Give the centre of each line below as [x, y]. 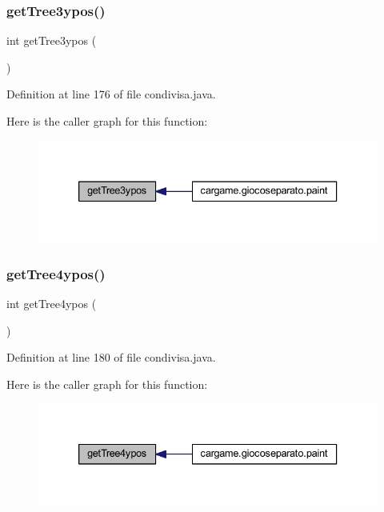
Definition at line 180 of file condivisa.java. [111, 357]
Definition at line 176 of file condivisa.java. [111, 94]
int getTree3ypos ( [52, 40]
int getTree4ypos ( [52, 304]
